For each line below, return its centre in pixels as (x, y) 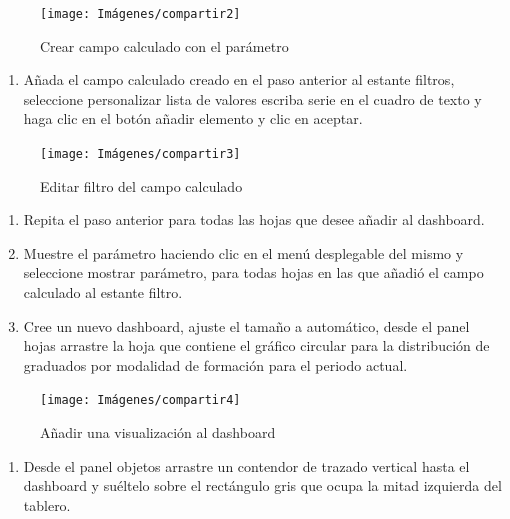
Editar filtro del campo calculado (141, 185)
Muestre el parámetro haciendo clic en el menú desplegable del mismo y (243, 252)
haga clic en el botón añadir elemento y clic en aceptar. (193, 118)
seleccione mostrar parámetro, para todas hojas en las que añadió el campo (253, 272)
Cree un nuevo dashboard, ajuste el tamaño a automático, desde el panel (246, 325)
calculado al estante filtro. (103, 292)
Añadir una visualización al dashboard (158, 432)
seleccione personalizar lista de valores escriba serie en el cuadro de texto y (252, 98)
